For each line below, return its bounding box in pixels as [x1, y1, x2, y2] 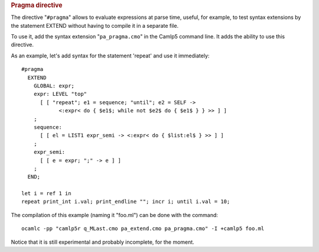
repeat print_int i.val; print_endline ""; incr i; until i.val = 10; [21, 198, 230, 205]
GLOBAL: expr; [33, 83, 75, 89]
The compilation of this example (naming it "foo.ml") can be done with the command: [11, 211, 219, 218]
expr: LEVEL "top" [33, 91, 87, 98]
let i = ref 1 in [21, 190, 71, 197]
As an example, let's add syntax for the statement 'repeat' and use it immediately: [11, 52, 210, 59]
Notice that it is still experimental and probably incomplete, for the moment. [11, 238, 194, 245]
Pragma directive [11, 1, 63, 9]
